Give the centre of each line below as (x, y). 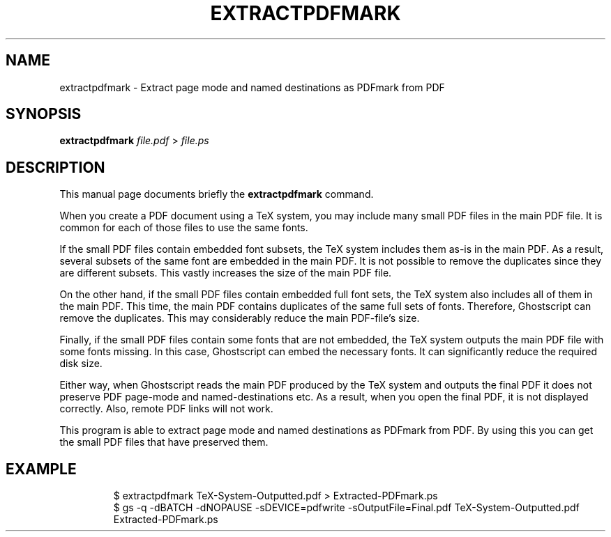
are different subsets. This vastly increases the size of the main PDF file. (226, 273)
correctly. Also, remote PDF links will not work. (166, 409)
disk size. (81, 364)
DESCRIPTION (55, 167)
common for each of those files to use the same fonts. (184, 228)
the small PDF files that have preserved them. (164, 442)
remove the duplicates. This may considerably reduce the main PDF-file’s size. (240, 318)
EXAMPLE (41, 469)
